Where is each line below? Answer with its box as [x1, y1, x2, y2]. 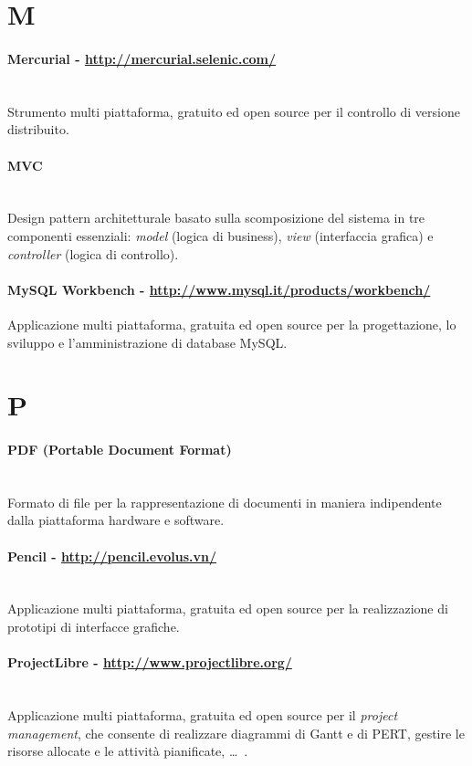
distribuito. [7, 120, 69, 139]
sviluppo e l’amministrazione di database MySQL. [7, 332, 288, 352]
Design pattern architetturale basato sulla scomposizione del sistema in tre [7, 208, 425, 227]
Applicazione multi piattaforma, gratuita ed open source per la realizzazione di [7, 599, 448, 618]
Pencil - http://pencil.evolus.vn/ [7, 546, 217, 565]
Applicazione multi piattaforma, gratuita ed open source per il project [7, 706, 398, 725]
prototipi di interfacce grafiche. [7, 617, 180, 636]
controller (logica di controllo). [7, 244, 179, 263]
